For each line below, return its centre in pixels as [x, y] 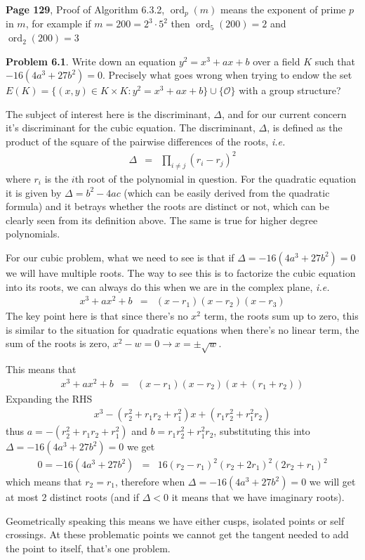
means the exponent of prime [283, 9]
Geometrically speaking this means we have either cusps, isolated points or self [175, 520]
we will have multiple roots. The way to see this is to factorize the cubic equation [181, 272]
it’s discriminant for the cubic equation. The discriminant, [131, 128]
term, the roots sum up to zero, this [281, 316]
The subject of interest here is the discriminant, [108, 113]
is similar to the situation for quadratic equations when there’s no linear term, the [182, 329]
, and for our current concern [284, 113]
